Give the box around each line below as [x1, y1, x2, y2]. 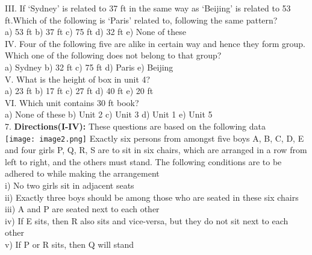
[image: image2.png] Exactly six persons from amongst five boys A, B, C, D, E [5, 131, 304, 144]
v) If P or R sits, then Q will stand [5, 238, 134, 250]
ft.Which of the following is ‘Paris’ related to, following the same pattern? [5, 13, 278, 26]
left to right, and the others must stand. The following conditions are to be [5, 155, 282, 168]
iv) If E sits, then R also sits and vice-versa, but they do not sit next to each [5, 214, 289, 227]
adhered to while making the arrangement [5, 167, 160, 180]
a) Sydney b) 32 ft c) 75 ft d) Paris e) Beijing [5, 60, 173, 73]
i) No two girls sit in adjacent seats [5, 178, 134, 191]
